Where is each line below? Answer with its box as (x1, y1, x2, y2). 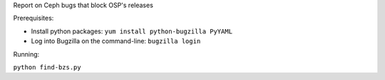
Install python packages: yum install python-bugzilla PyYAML (31, 27, 233, 35)
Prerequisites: (13, 14, 54, 23)
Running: (13, 50, 40, 58)
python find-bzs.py (13, 63, 81, 71)
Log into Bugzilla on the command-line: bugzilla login (31, 37, 201, 45)
